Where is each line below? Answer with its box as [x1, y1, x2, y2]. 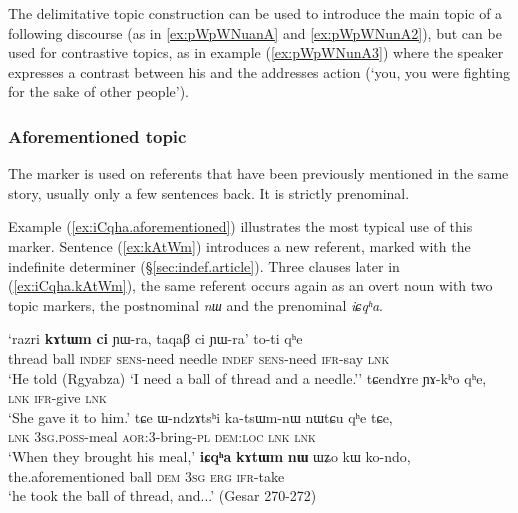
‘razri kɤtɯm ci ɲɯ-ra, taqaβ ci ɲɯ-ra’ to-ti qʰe [8, 328, 303, 349]
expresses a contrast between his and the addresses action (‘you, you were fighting [8, 61, 510, 82]
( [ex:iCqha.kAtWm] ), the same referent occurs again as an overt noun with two [8, 275, 493, 296]
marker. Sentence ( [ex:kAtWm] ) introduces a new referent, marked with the [8, 235, 471, 256]
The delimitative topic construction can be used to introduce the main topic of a [8, 3, 503, 23]
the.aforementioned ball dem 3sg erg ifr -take [8, 465, 285, 486]
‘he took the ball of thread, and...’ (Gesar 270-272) [8, 485, 317, 506]
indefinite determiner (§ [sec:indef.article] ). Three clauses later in [8, 255, 400, 276]
